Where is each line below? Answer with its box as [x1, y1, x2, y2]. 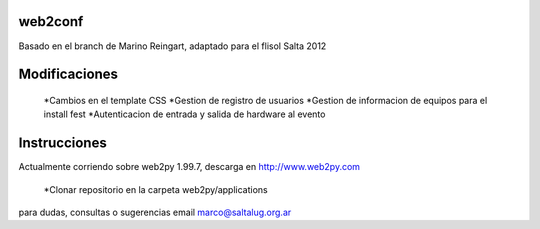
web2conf [18, 13, 84, 30]
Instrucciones [18, 135, 107, 152]
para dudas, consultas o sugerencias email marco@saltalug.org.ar [18, 206, 292, 218]
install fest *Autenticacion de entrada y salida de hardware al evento [43, 108, 326, 120]
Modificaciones [18, 66, 119, 83]
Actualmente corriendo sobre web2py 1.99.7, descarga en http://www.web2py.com [18, 161, 360, 173]
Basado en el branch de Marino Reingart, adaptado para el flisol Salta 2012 [18, 40, 327, 52]
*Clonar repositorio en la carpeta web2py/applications [43, 183, 269, 195]
